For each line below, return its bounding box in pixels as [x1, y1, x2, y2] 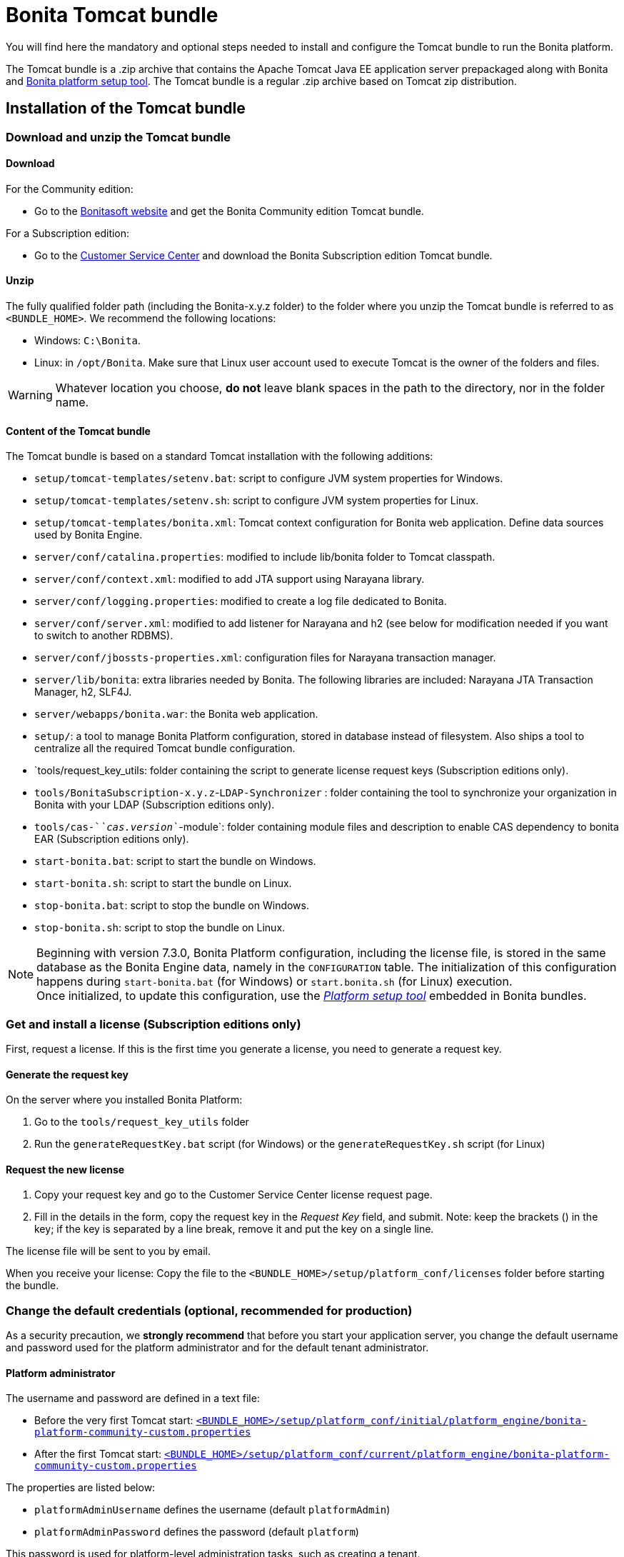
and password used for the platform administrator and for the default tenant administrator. [6, 1341, 429, 1354]
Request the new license [6, 1163, 125, 1176]
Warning [8, 388, 53, 403]
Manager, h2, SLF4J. [34, 686, 132, 699]
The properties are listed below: [6, 1481, 156, 1494]
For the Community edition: [6, 182, 134, 195]
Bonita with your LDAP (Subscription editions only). [34, 798, 275, 811]
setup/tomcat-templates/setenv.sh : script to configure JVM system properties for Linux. [34, 494, 479, 507]
